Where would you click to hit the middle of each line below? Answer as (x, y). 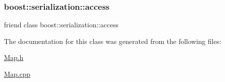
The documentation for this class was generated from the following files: (113, 41)
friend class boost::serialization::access (61, 25)
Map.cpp (17, 74)
